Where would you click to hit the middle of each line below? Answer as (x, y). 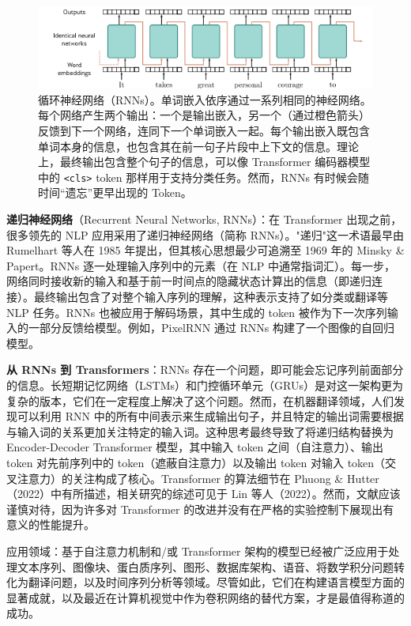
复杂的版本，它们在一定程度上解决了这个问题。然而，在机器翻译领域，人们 (200, 400)
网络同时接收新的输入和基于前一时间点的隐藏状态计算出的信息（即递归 (189, 281)
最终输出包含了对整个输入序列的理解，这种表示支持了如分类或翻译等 (211, 297)
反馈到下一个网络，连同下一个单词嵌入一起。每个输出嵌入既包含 (204, 131)
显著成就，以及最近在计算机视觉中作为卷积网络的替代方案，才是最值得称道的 (205, 597)
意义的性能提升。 (51, 524)
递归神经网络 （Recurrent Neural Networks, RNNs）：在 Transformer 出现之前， (204, 219)
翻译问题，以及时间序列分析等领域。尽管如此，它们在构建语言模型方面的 (216, 582)
